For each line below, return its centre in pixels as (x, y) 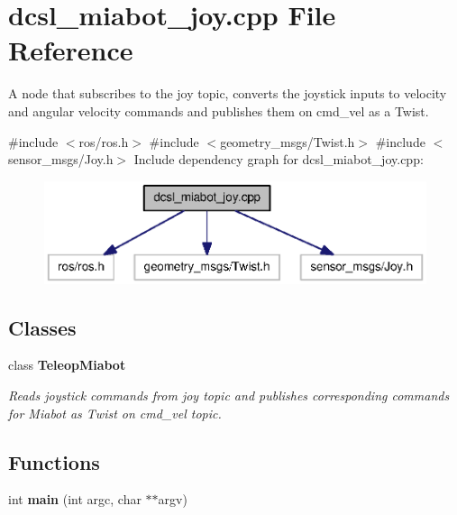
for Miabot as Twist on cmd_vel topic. (115, 413)
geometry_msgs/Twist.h (288, 141)
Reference (71, 50)
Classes (42, 327)
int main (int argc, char (75, 499)
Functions (54, 461)
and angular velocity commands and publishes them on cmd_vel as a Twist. (219, 110)
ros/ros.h (104, 141)
